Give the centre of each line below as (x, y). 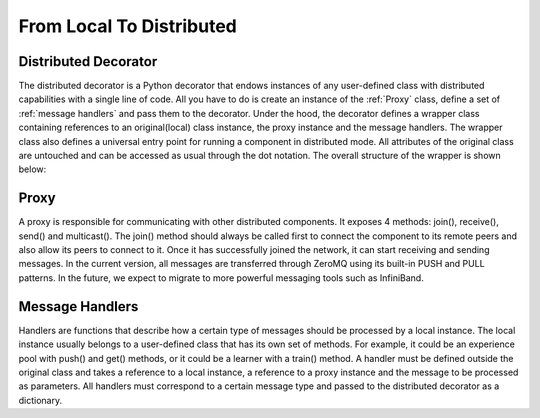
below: (32, 169)
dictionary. (40, 400)
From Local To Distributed (127, 26)
